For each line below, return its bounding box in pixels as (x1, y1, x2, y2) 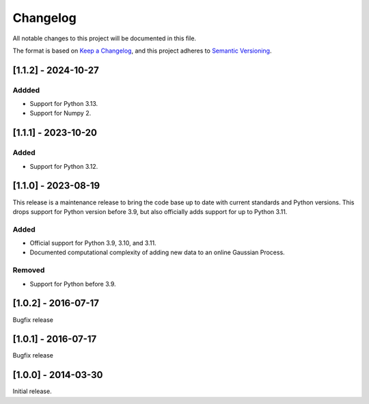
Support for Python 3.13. (29, 100, 98, 108)
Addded (12, 85, 40, 95)
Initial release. (12, 387, 52, 396)
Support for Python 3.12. (29, 162, 98, 170)
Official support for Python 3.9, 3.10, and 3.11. (29, 239, 156, 247)
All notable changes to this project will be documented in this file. (12, 34, 197, 42)
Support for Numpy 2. (29, 109, 92, 118)
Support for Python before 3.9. (29, 280, 116, 288)
